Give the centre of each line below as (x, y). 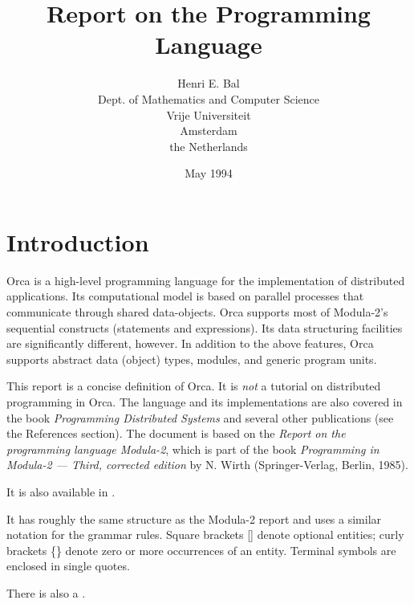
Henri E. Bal (209, 83)
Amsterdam (209, 131)
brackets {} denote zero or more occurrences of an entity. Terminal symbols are (201, 550)
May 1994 (209, 173)
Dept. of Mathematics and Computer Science (209, 98)
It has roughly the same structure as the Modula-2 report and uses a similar (194, 518)
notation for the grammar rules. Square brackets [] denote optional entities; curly (205, 535)
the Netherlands (209, 146)
